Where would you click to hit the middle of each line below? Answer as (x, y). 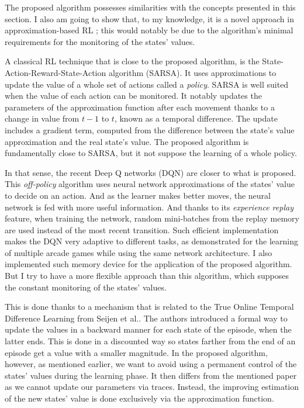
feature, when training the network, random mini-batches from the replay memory (152, 218)
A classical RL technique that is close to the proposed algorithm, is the (132, 61)
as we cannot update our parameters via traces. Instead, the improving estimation (152, 387)
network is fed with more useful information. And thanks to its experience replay (149, 207)
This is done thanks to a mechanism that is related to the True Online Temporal (149, 307)
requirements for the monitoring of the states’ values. (100, 41)
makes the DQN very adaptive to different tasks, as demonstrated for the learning (152, 241)
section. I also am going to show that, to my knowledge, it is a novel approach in (149, 18)
